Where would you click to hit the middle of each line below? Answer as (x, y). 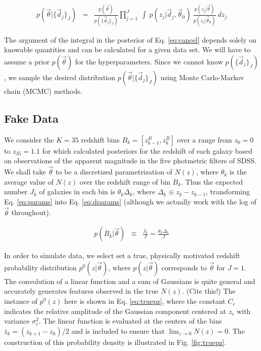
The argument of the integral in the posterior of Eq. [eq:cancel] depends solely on (130, 39)
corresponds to (184, 267)
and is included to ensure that (118, 330)
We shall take (25, 172)
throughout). (31, 212)
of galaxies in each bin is (77, 191)
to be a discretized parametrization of (114, 172)
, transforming (228, 191)
